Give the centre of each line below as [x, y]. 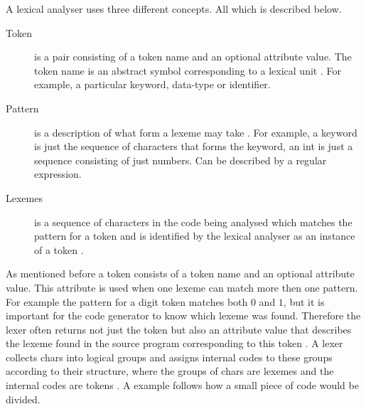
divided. [23, 399]
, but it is [304, 301]
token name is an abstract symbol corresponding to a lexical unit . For [188, 70]
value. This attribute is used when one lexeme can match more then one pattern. [182, 287]
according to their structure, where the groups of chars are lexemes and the [170, 371]
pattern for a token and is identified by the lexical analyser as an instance [195, 236]
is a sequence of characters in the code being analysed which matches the [193, 222]
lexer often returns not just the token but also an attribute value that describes [179, 329]
